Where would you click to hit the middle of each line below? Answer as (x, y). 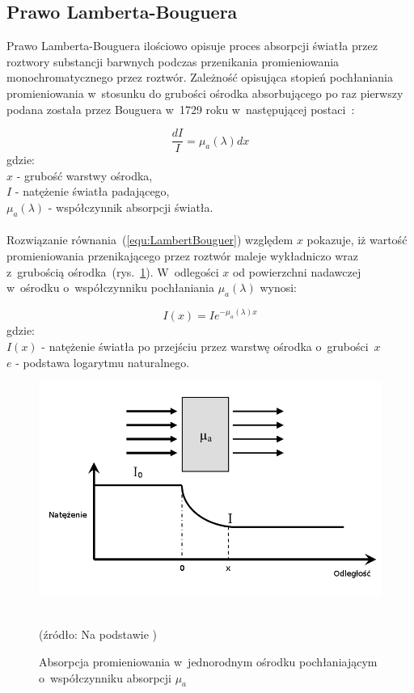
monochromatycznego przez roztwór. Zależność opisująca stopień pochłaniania (200, 77)
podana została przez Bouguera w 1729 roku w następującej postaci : (181, 109)
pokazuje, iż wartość (357, 240)
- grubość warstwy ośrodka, (84, 175)
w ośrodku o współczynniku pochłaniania (110, 287)
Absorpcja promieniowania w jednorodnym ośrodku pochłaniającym (208, 661)
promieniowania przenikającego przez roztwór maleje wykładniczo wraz (183, 256)
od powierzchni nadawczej (297, 271)
